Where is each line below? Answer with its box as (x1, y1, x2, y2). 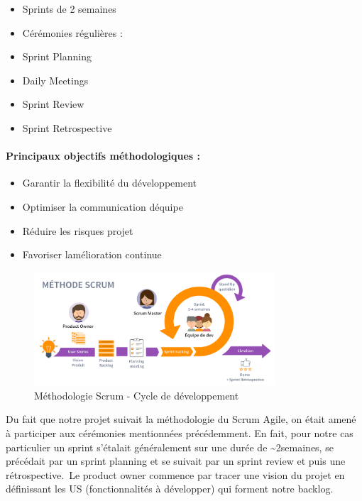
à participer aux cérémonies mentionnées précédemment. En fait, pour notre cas (6, 426, 353, 441)
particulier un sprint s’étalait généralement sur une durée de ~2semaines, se (6, 439, 334, 454)
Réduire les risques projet (22, 223, 133, 238)
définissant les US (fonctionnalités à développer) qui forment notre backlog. (6, 481, 334, 496)
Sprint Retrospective (22, 120, 112, 135)
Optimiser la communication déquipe (22, 199, 183, 214)
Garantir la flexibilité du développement (22, 175, 197, 190)
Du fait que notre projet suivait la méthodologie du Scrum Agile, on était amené (6, 412, 356, 426)
